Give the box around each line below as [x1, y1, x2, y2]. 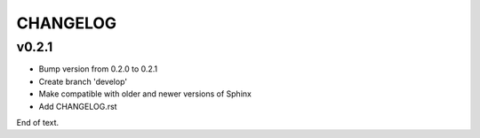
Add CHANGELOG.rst [38, 101, 117, 111]
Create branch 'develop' [38, 76, 128, 87]
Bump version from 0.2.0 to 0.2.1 [38, 64, 158, 74]
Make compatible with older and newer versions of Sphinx [38, 88, 252, 99]
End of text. [16, 117, 60, 127]
